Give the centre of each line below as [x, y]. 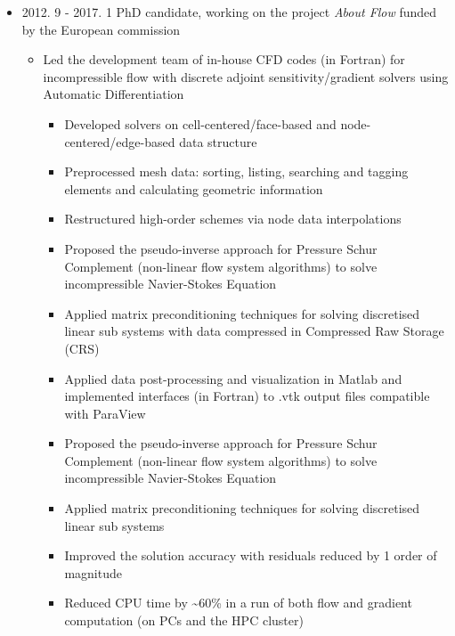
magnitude [93, 572]
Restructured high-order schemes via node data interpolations [233, 219]
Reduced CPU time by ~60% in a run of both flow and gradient [238, 603]
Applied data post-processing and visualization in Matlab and [233, 378]
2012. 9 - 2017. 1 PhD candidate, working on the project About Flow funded [229, 12]
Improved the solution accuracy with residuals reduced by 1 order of [251, 555]
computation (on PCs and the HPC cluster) [184, 620]
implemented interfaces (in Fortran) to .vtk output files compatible [247, 396]
